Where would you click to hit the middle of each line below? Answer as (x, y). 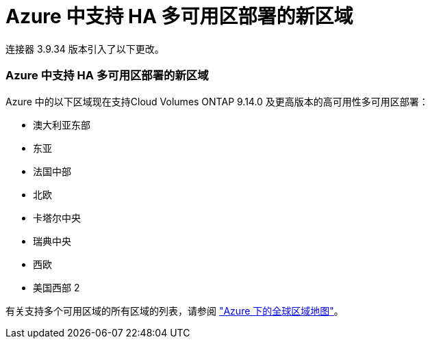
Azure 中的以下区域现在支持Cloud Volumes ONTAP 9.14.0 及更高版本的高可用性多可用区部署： (217, 101)
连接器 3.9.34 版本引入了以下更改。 (85, 49)
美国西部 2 (56, 287)
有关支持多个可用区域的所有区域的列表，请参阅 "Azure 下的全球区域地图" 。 (175, 310)
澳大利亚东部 (62, 124)
